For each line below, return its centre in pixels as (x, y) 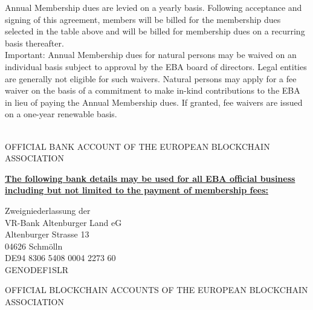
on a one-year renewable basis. (61, 114)
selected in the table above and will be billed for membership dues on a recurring (155, 31)
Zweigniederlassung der (48, 210)
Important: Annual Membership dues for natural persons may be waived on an (151, 55)
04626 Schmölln (34, 246)
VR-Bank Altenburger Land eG (63, 222)
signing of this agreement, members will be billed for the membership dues (143, 19)
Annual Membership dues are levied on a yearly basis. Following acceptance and (153, 7)
